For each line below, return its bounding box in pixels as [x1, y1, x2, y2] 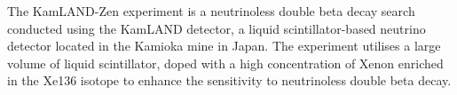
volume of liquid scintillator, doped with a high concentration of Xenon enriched [7, 53, 444, 72]
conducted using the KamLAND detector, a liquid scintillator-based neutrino [7, 19, 426, 37]
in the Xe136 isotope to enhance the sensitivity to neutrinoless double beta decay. [7, 71, 452, 90]
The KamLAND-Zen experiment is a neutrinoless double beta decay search [7, 2, 415, 20]
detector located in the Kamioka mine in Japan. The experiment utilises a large [7, 36, 441, 55]
